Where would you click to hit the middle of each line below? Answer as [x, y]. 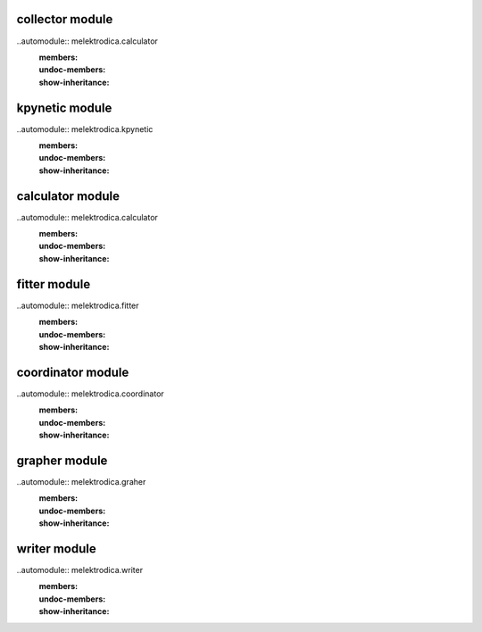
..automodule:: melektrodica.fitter [78, 305]
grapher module [62, 460]
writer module [57, 549]
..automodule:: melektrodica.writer [79, 570]
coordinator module [73, 372]
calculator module [68, 196]
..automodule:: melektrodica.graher [81, 481]
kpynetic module [64, 108]
